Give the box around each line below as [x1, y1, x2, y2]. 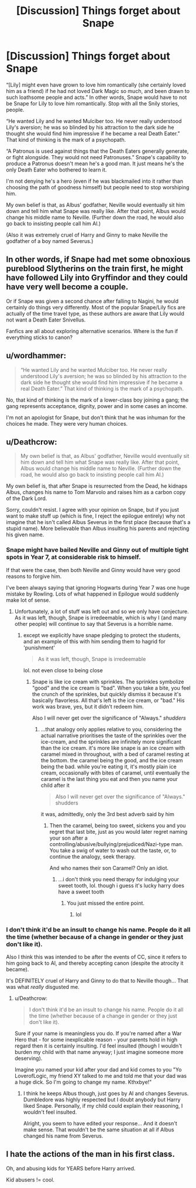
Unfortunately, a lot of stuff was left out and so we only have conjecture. [14, 608, 189, 615]
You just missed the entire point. [67, 899, 145, 906]
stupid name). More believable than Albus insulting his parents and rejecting [6, 525, 190, 532]
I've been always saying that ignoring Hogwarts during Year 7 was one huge [6, 584, 190, 591]
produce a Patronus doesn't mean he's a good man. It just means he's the [6, 160, 184, 167]
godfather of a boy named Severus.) [6, 237, 94, 244]
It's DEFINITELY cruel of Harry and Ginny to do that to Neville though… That [6, 977, 188, 984]
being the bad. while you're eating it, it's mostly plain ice [40, 763, 177, 770]
